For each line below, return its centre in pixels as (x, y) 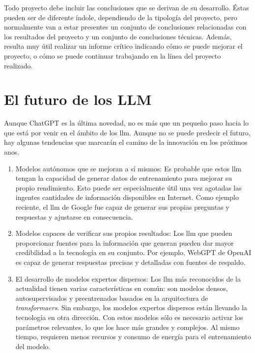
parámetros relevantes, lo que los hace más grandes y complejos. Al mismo (127, 327)
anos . (12, 152)
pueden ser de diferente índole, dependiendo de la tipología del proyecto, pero (121, 17)
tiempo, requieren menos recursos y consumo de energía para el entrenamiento (133, 337)
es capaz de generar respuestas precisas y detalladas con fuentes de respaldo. (130, 262)
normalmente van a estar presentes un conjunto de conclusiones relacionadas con (125, 27)
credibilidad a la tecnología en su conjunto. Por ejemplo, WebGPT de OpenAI (133, 252)
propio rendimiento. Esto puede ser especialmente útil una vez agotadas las (128, 187)
